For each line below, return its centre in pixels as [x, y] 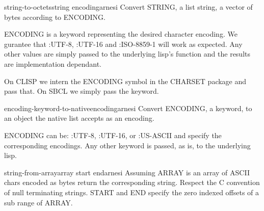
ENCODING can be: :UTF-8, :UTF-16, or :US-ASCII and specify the [113, 135]
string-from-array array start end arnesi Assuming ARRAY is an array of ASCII [127, 172]
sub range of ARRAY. [38, 202]
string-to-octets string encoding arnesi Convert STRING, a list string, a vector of [128, 7]
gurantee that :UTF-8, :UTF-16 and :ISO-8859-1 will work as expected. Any [123, 44]
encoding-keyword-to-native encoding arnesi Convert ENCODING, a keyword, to [128, 108]
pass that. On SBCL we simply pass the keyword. [82, 91]
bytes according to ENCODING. [55, 17]
